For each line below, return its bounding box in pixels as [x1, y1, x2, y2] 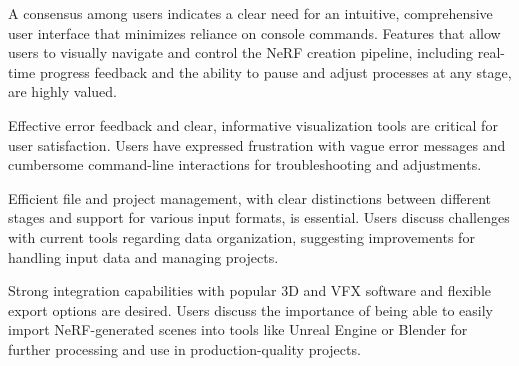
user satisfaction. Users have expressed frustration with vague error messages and [8, 134, 506, 155]
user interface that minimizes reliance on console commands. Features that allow [8, 22, 501, 43]
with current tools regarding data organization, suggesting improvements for [8, 226, 475, 247]
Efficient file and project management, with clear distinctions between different [8, 187, 492, 208]
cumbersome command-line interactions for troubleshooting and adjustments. [8, 154, 482, 175]
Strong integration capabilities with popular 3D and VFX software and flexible [8, 280, 491, 301]
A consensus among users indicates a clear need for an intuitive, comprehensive [8, 3, 493, 23]
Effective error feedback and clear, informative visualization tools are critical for [8, 114, 498, 135]
